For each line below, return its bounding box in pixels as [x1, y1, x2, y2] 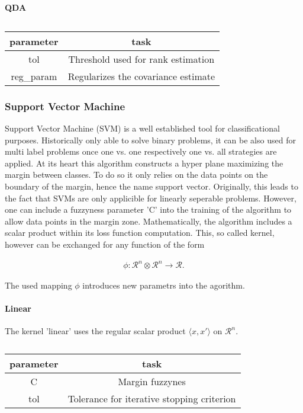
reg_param [11, 69, 57, 83]
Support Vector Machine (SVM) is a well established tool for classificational [5, 122, 280, 135]
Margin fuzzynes [118, 374, 186, 389]
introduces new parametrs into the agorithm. [82, 279, 245, 292]
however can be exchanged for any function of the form [5, 238, 205, 250]
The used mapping [5, 279, 72, 292]
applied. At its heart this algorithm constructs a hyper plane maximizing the [5, 156, 283, 169]
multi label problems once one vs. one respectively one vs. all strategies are [5, 145, 277, 158]
